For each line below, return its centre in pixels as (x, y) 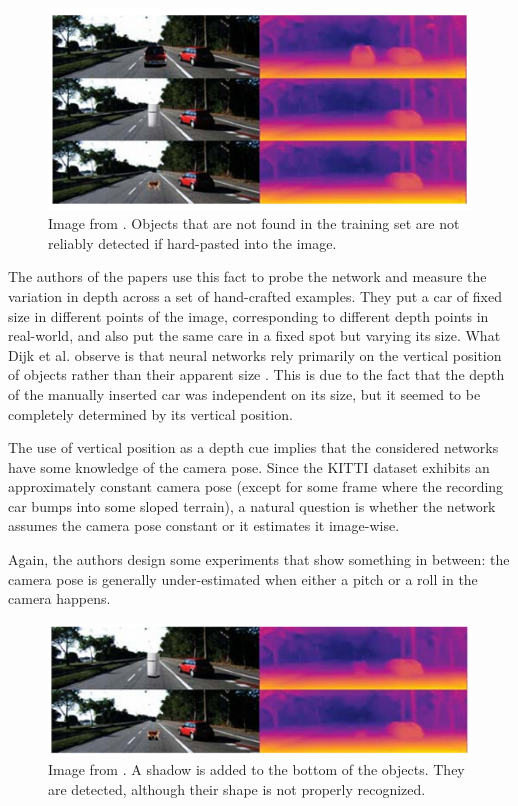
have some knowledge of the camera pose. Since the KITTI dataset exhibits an (249, 466)
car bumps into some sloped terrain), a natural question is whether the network (252, 505)
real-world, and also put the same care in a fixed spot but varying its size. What (254, 335)
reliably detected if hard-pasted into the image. (192, 242)
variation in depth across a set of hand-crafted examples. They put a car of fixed (255, 295)
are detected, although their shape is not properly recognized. (237, 788)
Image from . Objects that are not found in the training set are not (254, 223)
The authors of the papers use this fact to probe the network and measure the (247, 276)
